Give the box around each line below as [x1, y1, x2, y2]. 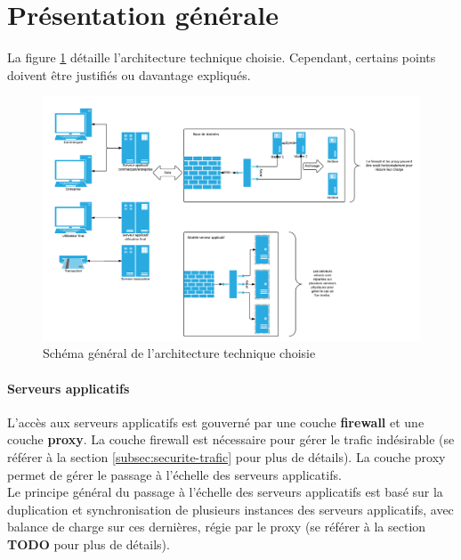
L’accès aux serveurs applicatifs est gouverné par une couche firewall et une [7, 412, 425, 431]
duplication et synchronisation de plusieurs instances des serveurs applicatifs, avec [7, 499, 454, 518]
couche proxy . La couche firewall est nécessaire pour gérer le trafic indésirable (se [7, 430, 455, 449]
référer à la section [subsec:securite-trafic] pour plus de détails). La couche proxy [7, 448, 446, 466]
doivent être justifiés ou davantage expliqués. [7, 65, 251, 84]
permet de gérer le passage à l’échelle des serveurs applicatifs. [7, 465, 342, 483]
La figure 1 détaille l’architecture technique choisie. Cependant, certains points [7, 48, 436, 67]
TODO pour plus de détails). [7, 534, 170, 553]
